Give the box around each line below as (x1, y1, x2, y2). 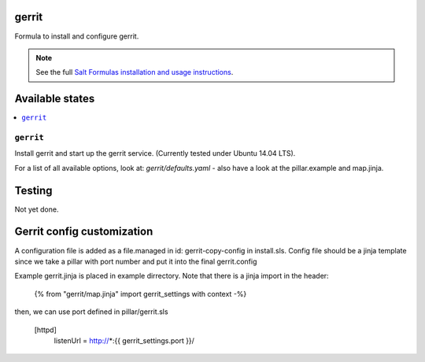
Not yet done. (14, 205, 59, 214)
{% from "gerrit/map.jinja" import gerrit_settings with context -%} (34, 289, 247, 298)
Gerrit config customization (14, 225, 153, 238)
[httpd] (34, 325, 57, 334)
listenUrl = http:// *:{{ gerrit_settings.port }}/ (54, 335, 194, 345)
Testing (14, 183, 53, 197)
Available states (14, 92, 95, 105)
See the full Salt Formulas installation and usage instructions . (35, 68, 234, 77)
